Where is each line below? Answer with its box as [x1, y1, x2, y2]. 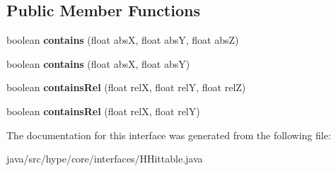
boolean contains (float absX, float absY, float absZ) [6, 33, 239, 47]
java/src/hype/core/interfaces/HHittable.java [6, 151, 203, 166]
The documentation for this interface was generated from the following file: [6, 127, 331, 142]
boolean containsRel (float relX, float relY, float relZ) [6, 80, 246, 95]
